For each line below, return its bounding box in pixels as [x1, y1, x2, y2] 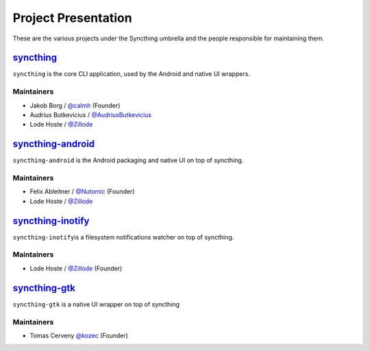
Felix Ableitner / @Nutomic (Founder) [29, 187, 135, 196]
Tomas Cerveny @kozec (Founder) [29, 331, 128, 339]
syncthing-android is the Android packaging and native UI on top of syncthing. [12, 156, 244, 164]
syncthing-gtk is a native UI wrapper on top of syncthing [12, 300, 180, 308]
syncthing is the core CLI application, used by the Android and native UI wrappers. [12, 70, 250, 78]
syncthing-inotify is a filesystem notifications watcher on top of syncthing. [12, 233, 234, 241]
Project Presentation [12, 10, 133, 25]
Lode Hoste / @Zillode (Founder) [29, 264, 123, 272]
